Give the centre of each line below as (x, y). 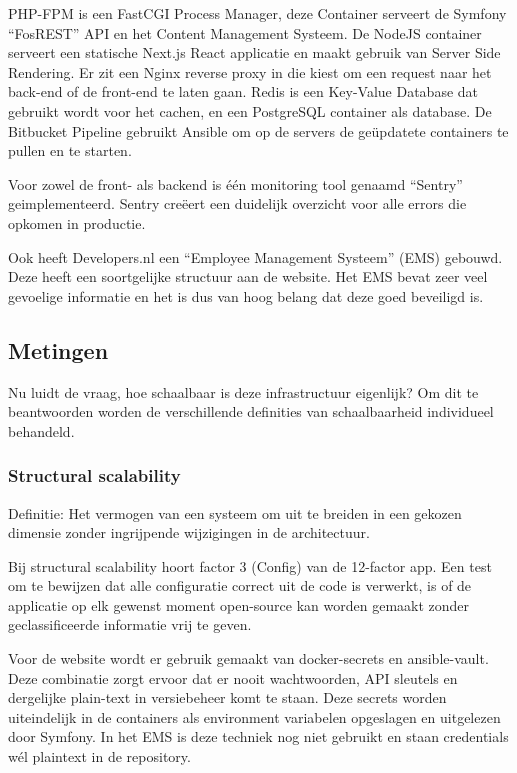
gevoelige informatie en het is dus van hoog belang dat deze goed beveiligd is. (246, 295)
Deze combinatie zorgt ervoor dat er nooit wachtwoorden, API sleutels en (233, 677)
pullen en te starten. (70, 150)
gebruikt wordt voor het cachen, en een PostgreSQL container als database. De (250, 110)
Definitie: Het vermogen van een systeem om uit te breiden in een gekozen (235, 512)
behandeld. (41, 430)
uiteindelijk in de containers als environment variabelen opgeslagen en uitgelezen (254, 716)
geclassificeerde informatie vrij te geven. (130, 624)
